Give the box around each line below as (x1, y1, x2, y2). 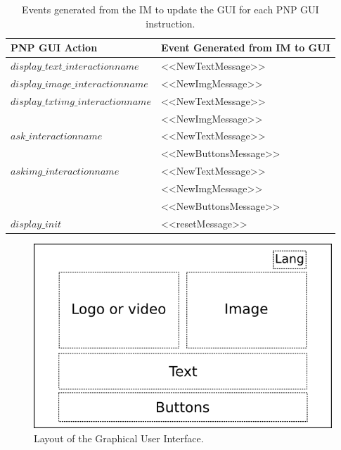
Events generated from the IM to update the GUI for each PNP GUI (22, 2, 319, 16)
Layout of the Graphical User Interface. (34, 430, 204, 445)
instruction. (146, 15, 195, 30)
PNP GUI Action (11, 40, 98, 55)
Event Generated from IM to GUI (160, 40, 330, 55)
